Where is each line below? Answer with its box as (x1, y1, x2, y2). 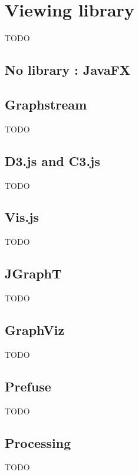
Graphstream (5, 95, 87, 113)
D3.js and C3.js (5, 151, 100, 170)
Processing (5, 433, 71, 451)
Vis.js (5, 208, 39, 226)
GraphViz (5, 321, 65, 339)
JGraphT (5, 264, 62, 283)
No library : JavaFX (5, 61, 131, 79)
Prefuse (5, 377, 51, 395)
